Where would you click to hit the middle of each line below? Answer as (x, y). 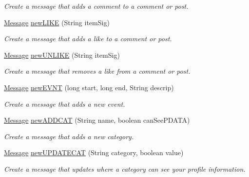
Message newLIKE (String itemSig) (57, 22)
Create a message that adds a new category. (69, 136)
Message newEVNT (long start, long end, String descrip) (89, 87)
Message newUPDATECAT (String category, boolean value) (94, 153)
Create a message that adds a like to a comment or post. (88, 39)
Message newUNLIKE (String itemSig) (62, 55)
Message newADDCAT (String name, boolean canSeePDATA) (97, 120)
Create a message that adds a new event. (65, 104)
